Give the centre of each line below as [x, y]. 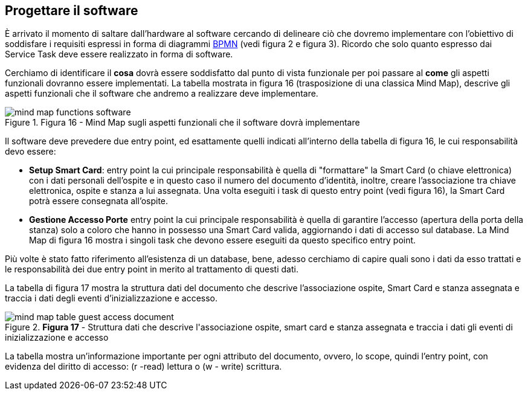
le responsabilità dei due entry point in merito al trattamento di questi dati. [152, 269]
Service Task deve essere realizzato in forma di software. [119, 54]
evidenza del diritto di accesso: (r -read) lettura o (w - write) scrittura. [143, 367]
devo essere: [31, 152]
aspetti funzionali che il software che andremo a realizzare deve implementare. [162, 94]
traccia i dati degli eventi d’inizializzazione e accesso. [111, 298]
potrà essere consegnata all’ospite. [99, 201]
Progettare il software [72, 11]
